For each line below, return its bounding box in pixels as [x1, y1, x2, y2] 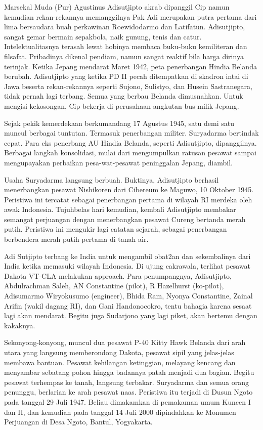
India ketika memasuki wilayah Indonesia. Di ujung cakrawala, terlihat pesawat [4, 261, 251, 271]
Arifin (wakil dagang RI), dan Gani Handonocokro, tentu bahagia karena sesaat [4, 300, 252, 311]
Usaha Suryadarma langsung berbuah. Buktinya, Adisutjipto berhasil [4, 174, 219, 185]
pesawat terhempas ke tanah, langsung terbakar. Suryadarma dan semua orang [4, 376, 249, 387]
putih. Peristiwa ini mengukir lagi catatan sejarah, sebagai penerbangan [4, 224, 227, 234]
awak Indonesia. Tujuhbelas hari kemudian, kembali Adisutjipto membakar [4, 204, 236, 214]
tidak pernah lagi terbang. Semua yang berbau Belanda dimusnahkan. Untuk [4, 91, 243, 101]
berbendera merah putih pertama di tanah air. [4, 234, 149, 244]
